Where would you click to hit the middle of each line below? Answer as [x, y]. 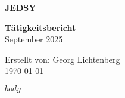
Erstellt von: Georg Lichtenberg [62, 59]
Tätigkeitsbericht [40, 27]
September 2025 [34, 39]
